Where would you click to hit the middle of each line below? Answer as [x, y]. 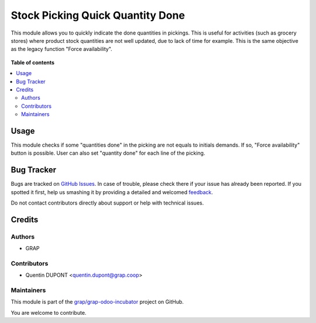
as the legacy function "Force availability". [61, 49]
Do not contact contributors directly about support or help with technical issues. [107, 203]
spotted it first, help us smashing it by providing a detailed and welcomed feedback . [112, 192]
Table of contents [33, 62]
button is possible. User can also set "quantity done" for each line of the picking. [108, 153]
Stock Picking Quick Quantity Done [98, 15]
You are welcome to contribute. [49, 312]
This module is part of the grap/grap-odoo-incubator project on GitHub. [97, 302]
